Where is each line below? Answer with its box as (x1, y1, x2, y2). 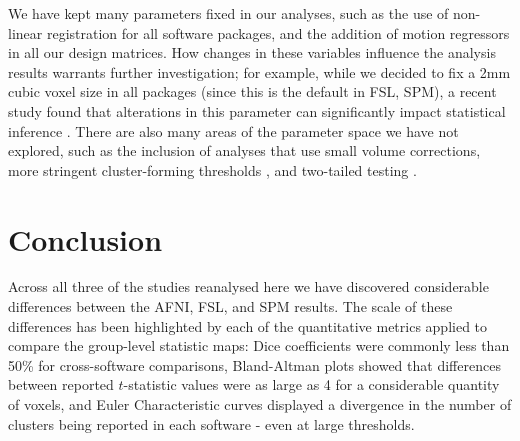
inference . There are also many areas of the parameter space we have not (8, 120, 459, 141)
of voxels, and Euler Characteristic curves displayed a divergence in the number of (8, 394, 512, 415)
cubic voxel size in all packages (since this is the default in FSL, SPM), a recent (8, 81, 497, 102)
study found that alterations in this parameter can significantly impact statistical (8, 100, 506, 121)
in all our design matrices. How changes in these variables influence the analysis (8, 42, 496, 63)
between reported (8, 374, 114, 395)
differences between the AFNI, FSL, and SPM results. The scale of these (8, 296, 453, 317)
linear (8, 22, 43, 43)
